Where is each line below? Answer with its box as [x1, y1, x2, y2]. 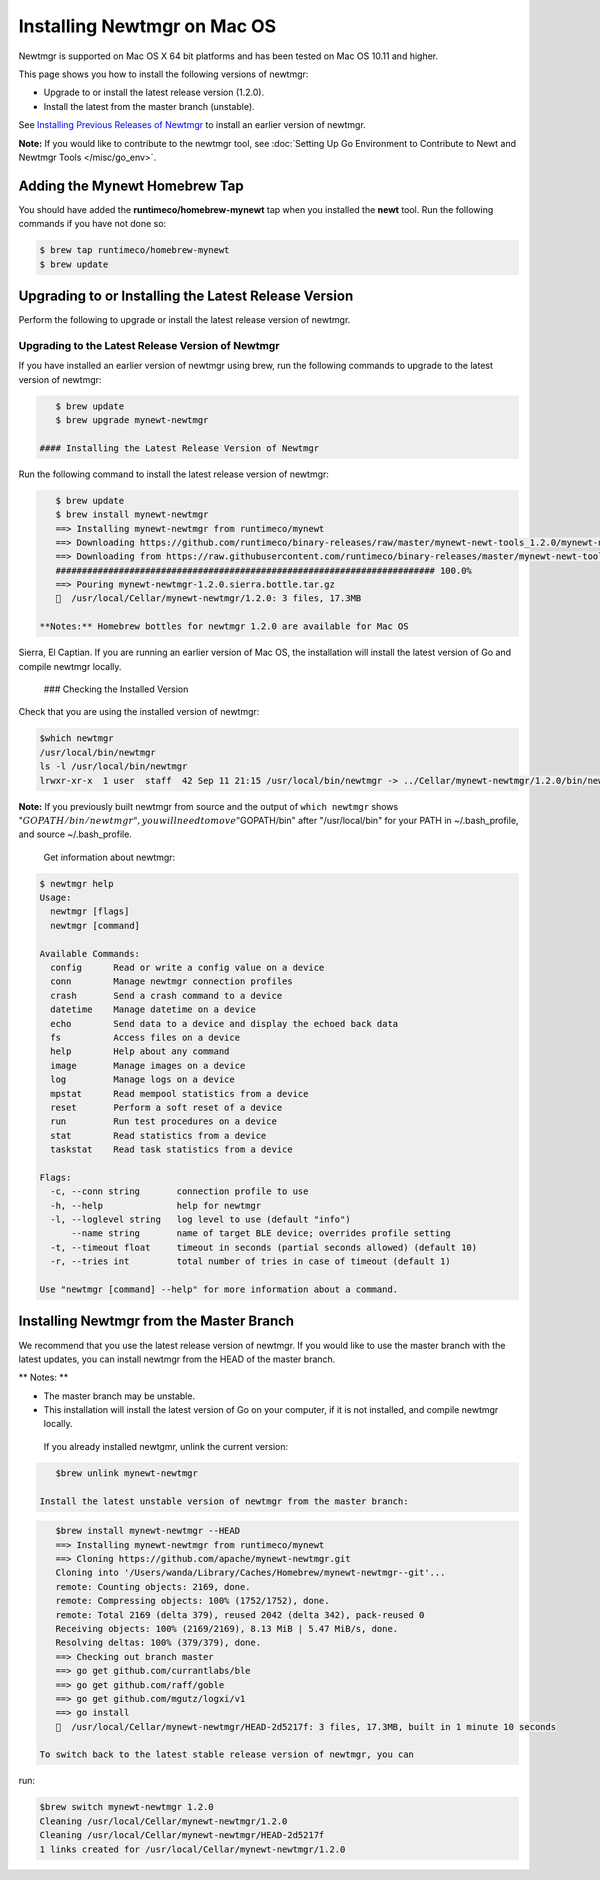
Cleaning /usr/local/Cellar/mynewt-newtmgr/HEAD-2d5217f [39, 1830, 325, 1841]
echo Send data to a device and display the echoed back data [50, 1018, 399, 1029]
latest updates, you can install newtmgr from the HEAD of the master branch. [18, 1353, 336, 1365]
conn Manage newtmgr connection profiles [50, 976, 294, 987]
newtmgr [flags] [50, 906, 130, 917]
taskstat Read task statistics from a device [50, 1144, 294, 1155]
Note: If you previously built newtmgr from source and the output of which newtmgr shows [18, 800, 399, 812]
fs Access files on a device [50, 1031, 240, 1043]
